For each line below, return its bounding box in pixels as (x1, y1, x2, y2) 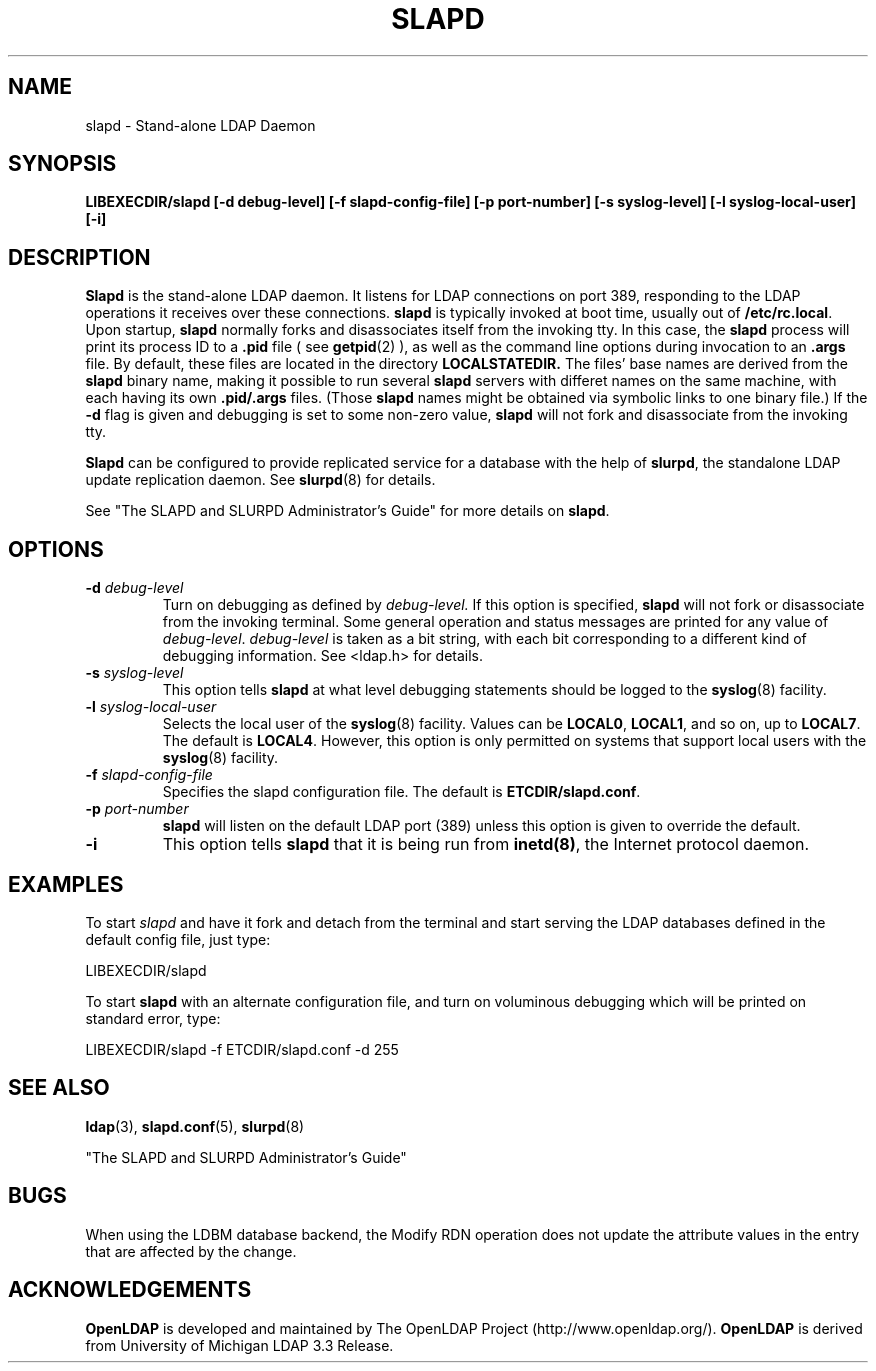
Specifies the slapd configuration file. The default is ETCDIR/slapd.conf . (162, 783, 641, 801)
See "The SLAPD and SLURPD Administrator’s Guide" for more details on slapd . (85, 502, 610, 520)
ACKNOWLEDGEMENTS (8, 1277, 252, 1303)
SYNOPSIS (8, 151, 117, 177)
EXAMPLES (8, 871, 124, 897)
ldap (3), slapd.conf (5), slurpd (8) (85, 1117, 305, 1135)
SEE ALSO (8, 1075, 110, 1101)
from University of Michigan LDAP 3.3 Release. (85, 1336, 394, 1354)
